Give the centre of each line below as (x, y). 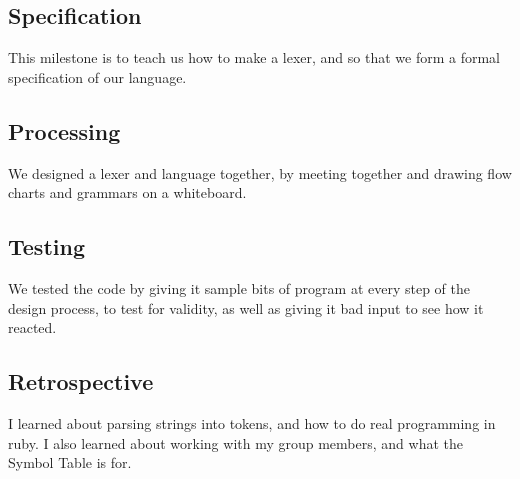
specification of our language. (97, 76)
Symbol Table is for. (70, 462)
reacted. (32, 327)
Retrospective (81, 381)
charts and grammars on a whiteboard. (127, 192)
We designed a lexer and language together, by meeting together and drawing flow (260, 172)
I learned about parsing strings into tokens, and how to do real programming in (252, 422)
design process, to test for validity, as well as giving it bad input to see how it (246, 307)
